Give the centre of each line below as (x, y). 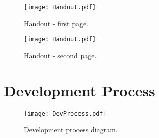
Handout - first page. (56, 23)
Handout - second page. (60, 55)
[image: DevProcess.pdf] (65, 114)
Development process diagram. (71, 130)
